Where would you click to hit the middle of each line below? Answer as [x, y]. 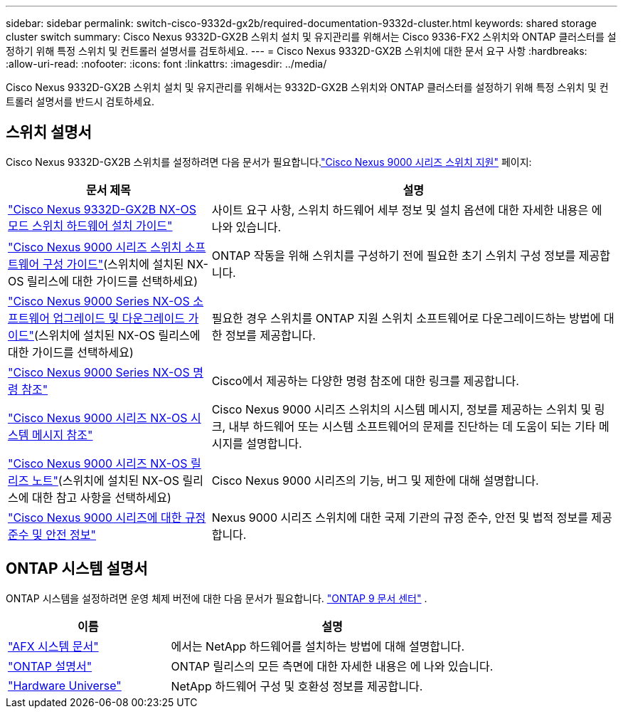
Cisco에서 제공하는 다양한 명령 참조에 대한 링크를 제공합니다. [365, 380]
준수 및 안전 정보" [52, 534]
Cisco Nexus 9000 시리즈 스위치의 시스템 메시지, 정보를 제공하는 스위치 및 [401, 409]
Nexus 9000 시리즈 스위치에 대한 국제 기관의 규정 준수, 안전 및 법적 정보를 [400, 517]
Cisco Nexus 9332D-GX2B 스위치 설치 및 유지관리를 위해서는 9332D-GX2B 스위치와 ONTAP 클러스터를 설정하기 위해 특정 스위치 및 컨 [307, 87]
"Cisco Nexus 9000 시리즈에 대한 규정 [107, 517]
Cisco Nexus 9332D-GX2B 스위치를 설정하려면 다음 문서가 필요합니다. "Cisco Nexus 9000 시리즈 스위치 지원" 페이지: [269, 162]
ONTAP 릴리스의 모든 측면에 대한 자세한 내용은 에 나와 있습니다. [332, 666]
